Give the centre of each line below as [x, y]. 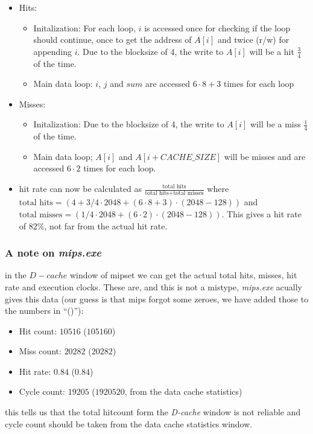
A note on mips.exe [53, 253]
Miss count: [40, 351]
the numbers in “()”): [44, 311]
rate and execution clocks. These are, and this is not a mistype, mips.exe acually [153, 286]
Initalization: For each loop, [85, 27]
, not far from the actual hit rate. [106, 225]
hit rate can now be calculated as [80, 188]
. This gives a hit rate [261, 213]
